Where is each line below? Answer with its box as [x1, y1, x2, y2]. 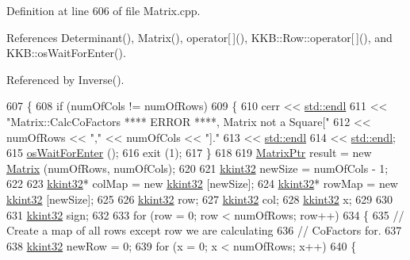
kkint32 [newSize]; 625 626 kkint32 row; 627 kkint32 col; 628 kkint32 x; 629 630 [6, 190, 393, 207]
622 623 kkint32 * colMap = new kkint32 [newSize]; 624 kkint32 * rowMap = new [6, 175, 398, 192]
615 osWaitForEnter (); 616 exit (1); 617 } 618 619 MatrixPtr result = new [6, 144, 372, 161]
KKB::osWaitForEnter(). [6, 44, 126, 61]
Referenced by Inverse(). [6, 71, 125, 87]
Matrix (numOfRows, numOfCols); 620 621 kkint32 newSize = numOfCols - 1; [6, 159, 389, 176]
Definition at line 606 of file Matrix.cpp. [6, 2, 201, 18]
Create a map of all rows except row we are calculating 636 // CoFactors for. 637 [6, 222, 402, 239]
